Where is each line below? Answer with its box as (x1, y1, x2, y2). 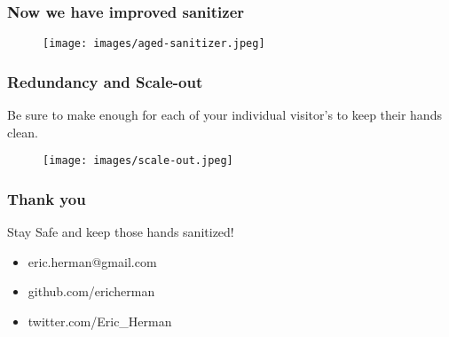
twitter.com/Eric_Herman (28, 311, 172, 330)
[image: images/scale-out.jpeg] (43, 154, 233, 168)
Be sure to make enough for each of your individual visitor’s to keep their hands (7, 106, 442, 124)
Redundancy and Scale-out (7, 70, 203, 92)
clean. (7, 122, 38, 141)
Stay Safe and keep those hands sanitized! (7, 223, 234, 241)
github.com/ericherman (28, 282, 155, 301)
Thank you (7, 187, 86, 209)
